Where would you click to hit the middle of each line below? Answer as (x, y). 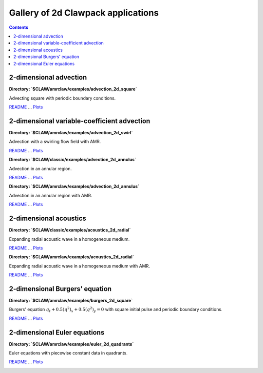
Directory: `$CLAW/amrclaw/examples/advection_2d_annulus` (74, 186)
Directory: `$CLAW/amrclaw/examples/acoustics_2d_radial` (71, 257)
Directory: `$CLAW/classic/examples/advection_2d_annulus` (73, 160)
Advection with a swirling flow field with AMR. (55, 142)
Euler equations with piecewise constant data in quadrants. (68, 353)
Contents (19, 27)
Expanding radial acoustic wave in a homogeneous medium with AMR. (80, 266)
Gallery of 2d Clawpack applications (84, 13)
